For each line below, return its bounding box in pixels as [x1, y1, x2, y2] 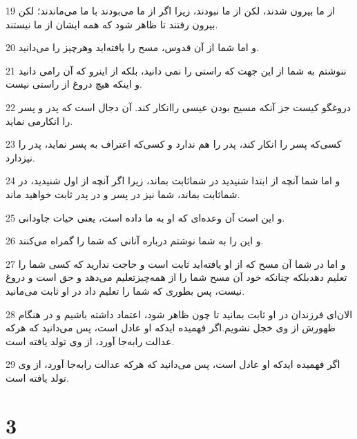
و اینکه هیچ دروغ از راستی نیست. [6, 77, 142, 91]
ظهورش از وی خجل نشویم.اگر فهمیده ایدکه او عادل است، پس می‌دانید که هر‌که [6, 320, 336, 335]
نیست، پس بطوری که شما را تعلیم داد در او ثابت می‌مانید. [6, 283, 245, 297]
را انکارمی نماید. [6, 113, 73, 128]
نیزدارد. [6, 150, 35, 164]
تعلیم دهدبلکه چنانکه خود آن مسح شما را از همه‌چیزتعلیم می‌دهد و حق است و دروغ [6, 270, 347, 284]
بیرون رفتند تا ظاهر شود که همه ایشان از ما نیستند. [6, 17, 218, 31]
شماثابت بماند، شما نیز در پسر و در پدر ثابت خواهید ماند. [6, 186, 240, 201]
